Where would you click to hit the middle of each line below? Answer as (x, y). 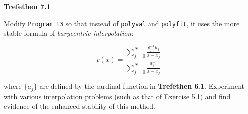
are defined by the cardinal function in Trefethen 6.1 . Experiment (142, 86)
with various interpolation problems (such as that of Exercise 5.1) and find (117, 96)
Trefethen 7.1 (27, 6)
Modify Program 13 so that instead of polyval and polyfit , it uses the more (122, 23)
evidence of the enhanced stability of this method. (80, 106)
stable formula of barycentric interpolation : (69, 33)
